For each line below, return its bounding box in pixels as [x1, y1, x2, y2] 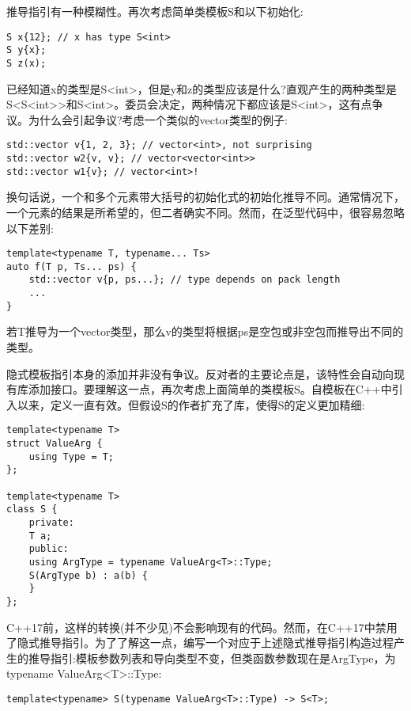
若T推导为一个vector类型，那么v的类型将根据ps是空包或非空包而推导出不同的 [6, 323, 404, 340]
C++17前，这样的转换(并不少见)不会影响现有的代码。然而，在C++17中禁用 [6, 618, 398, 635]
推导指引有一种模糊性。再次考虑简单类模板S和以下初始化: [6, 3, 304, 19]
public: [28, 543, 69, 555]
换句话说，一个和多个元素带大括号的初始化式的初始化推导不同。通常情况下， [6, 188, 405, 205]
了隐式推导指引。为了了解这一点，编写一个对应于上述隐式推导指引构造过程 [6, 634, 394, 651]
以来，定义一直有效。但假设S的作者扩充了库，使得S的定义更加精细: [17, 396, 365, 413]
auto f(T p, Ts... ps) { [6, 260, 137, 272]
